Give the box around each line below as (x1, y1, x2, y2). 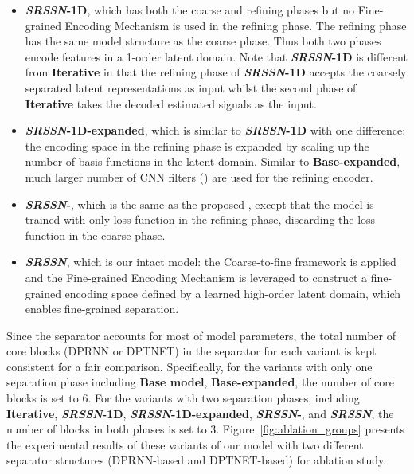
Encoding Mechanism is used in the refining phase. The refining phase (64, 17, 407, 33)
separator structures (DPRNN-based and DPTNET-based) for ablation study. (6, 452, 387, 468)
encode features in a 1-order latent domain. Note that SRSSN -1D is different (25, 48, 408, 65)
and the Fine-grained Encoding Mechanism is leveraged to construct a (25, 268, 368, 285)
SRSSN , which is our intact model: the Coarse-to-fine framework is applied (25, 253, 396, 270)
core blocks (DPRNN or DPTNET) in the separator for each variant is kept (6, 343, 377, 359)
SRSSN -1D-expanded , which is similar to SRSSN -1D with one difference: (25, 122, 406, 139)
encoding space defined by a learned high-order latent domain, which (64, 284, 401, 301)
